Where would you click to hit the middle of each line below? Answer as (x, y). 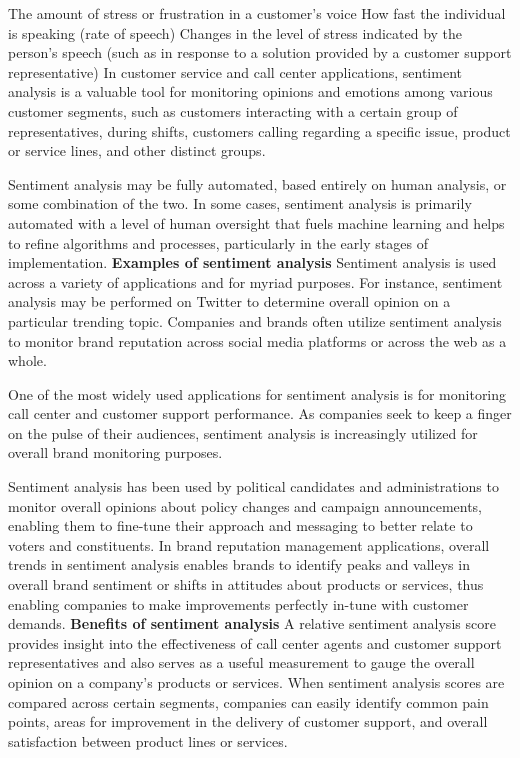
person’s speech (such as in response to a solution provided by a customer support (260, 52)
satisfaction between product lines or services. (148, 740)
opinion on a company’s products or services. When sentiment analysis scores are (256, 682)
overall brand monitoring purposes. (115, 452)
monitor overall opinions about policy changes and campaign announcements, (245, 505)
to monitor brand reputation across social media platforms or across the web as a (257, 340)
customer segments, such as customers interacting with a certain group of (233, 110)
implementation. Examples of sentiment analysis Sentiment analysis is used (252, 262)
